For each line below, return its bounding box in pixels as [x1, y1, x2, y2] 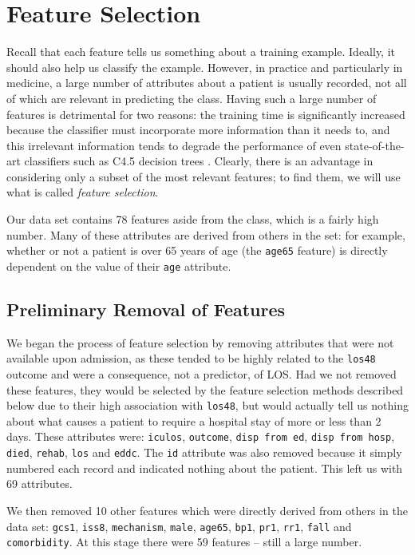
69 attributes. [6, 475, 73, 492]
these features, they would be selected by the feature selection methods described [6, 381, 404, 398]
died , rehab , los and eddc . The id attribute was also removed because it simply [6, 444, 402, 461]
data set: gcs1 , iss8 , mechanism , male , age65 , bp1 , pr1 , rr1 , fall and [6, 517, 352, 534]
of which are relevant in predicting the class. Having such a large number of [6, 89, 377, 106]
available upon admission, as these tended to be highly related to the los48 [6, 350, 376, 367]
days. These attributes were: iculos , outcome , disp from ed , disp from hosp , [6, 428, 395, 445]
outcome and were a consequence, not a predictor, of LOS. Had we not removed [6, 366, 397, 383]
